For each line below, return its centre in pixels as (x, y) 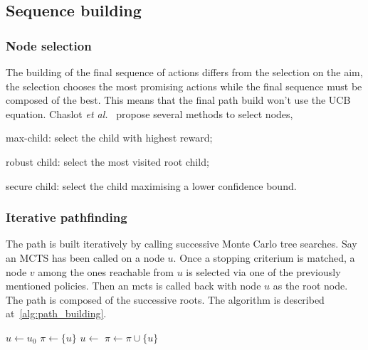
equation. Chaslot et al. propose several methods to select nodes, (149, 113)
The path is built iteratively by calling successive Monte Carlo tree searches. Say (182, 244)
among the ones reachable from (106, 271)
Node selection (49, 45)
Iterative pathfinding (67, 217)
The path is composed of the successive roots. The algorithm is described (165, 299)
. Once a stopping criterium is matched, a (264, 257)
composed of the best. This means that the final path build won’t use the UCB (178, 100)
